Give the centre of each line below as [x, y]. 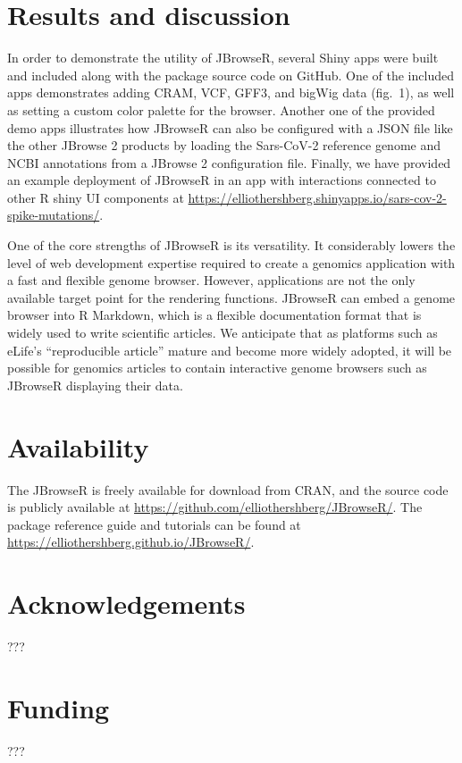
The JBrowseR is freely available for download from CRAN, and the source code [228, 489]
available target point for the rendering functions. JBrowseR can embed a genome [231, 297]
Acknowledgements [126, 604]
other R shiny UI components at [96, 197]
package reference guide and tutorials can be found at [154, 524]
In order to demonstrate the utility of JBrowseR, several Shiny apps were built [223, 58]
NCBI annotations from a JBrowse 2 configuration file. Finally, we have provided [229, 162]
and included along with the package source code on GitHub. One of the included [231, 75]
